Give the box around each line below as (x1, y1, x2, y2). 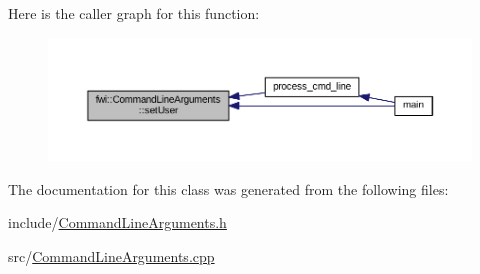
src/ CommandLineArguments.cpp (8, 245, 215, 266)
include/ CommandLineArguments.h (8, 212, 227, 233)
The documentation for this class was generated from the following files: (8, 178, 449, 199)
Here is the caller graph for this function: (8, 3, 260, 23)
